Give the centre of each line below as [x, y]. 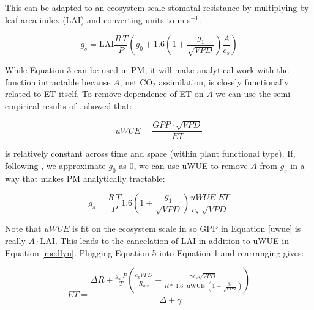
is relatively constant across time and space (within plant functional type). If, [150, 153]
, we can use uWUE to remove [191, 165]
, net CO [136, 81]
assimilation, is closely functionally [224, 81]
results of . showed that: [87, 105]
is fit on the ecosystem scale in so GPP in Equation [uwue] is [186, 229]
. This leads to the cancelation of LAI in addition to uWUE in [172, 240]
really [15, 240]
